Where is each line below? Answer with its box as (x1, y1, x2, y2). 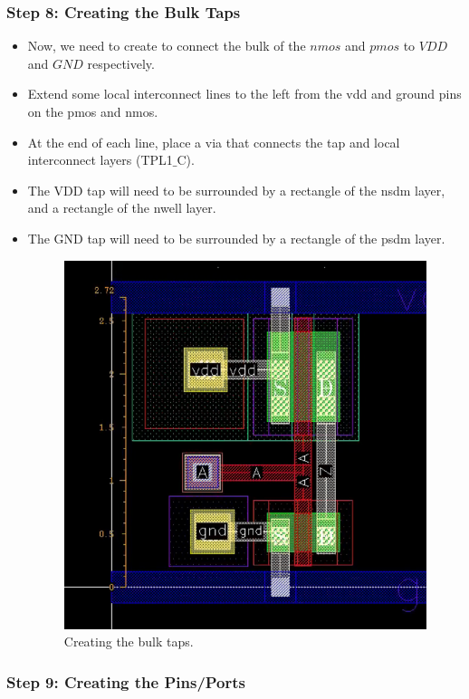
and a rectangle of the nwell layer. (27, 198, 216, 217)
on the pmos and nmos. (27, 102, 158, 120)
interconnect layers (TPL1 (27, 150, 173, 169)
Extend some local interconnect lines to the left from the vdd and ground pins (27, 84, 462, 103)
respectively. (87, 53, 155, 72)
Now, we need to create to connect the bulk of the (27, 36, 306, 55)
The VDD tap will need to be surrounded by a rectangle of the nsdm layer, (27, 180, 445, 199)
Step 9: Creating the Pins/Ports (6, 670, 246, 693)
